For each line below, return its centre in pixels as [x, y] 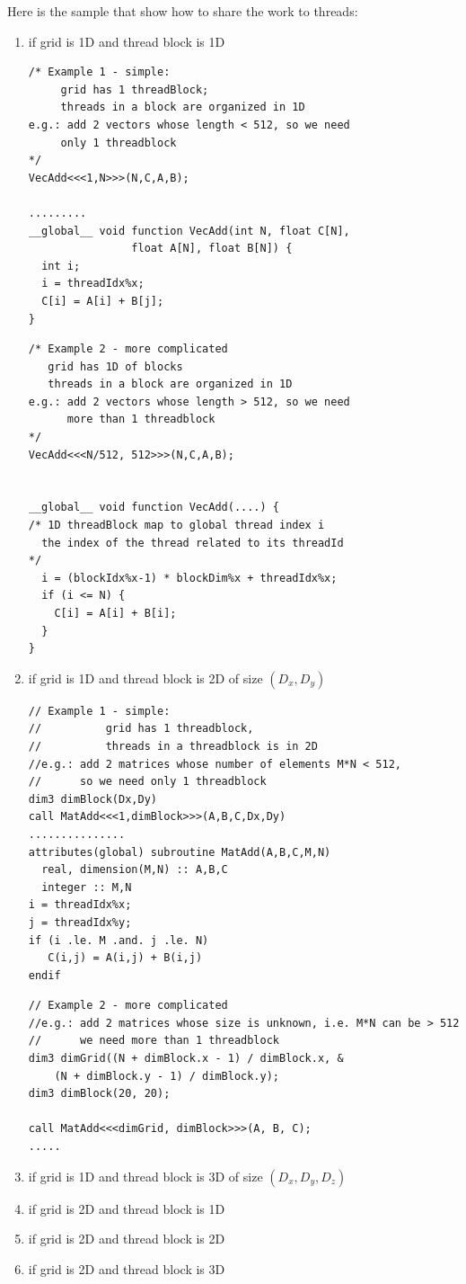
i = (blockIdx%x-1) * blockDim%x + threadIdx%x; [189, 578]
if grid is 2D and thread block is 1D [127, 1208]
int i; [61, 266]
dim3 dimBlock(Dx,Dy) [92, 799]
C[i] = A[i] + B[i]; [115, 613]
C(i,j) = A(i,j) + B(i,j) [125, 958]
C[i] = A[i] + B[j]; [103, 301]
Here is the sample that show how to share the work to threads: [183, 11]
